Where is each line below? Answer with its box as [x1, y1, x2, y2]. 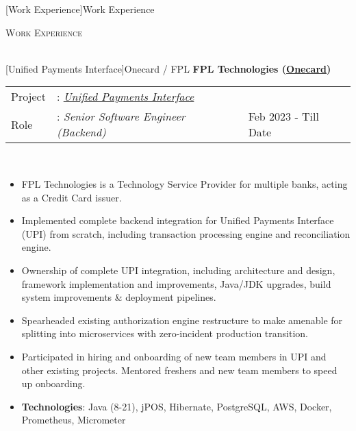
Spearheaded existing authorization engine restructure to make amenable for [21, 312, 343, 327]
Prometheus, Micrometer [21, 412, 126, 427]
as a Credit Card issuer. [21, 190, 122, 204]
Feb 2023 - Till [248, 108, 319, 125]
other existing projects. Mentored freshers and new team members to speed [21, 362, 338, 377]
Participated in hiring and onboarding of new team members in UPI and [21, 349, 327, 363]
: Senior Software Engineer [56, 108, 186, 125]
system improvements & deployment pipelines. [21, 290, 216, 304]
